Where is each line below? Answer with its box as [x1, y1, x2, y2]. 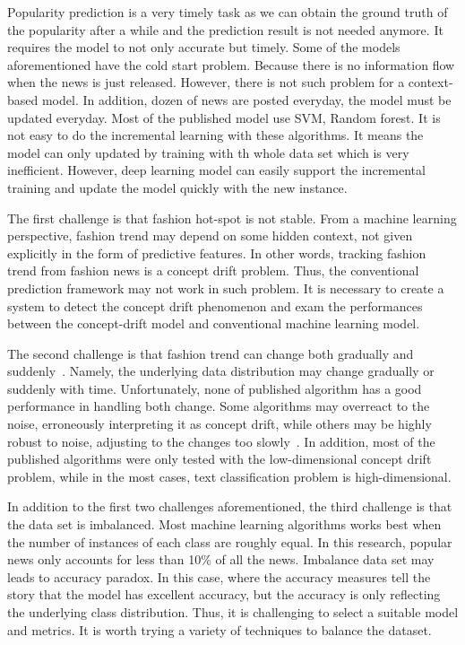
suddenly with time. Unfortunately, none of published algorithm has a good [7, 379, 422, 397]
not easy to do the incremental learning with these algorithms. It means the [7, 126, 424, 144]
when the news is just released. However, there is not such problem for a [7, 73, 405, 92]
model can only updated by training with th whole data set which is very [7, 143, 409, 161]
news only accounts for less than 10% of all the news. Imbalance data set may [7, 550, 435, 569]
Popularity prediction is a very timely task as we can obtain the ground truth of [7, 3, 448, 21]
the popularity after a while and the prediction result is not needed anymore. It [7, 20, 443, 39]
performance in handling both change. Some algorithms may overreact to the [7, 397, 430, 415]
